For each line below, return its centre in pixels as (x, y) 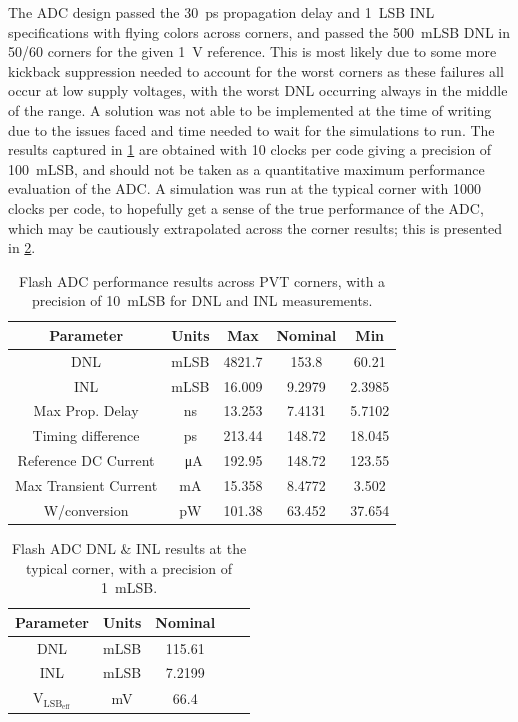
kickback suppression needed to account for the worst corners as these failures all (256, 70)
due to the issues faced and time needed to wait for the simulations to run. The (251, 129)
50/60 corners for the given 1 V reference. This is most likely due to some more (252, 51)
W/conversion (86, 509)
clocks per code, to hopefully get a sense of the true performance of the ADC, (246, 207)
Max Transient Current (86, 484)
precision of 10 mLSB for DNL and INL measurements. (202, 300)
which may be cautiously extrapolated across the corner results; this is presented (255, 227)
